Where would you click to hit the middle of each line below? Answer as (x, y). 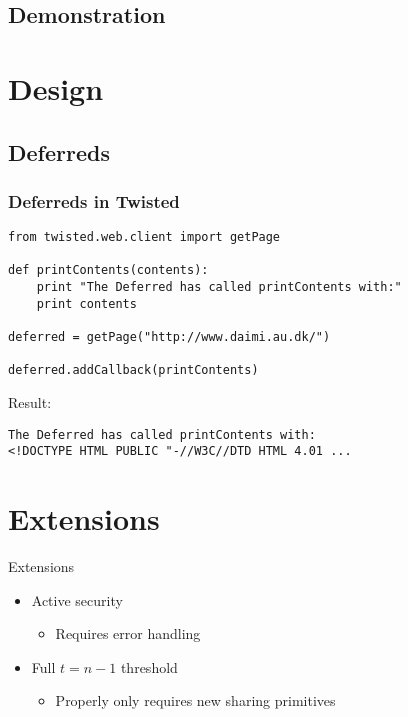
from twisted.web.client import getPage (144, 237)
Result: (30, 402)
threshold (149, 666)
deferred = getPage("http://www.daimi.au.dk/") (169, 337)
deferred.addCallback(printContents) (133, 370)
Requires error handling (128, 633)
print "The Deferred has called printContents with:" (219, 287)
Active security (77, 599)
